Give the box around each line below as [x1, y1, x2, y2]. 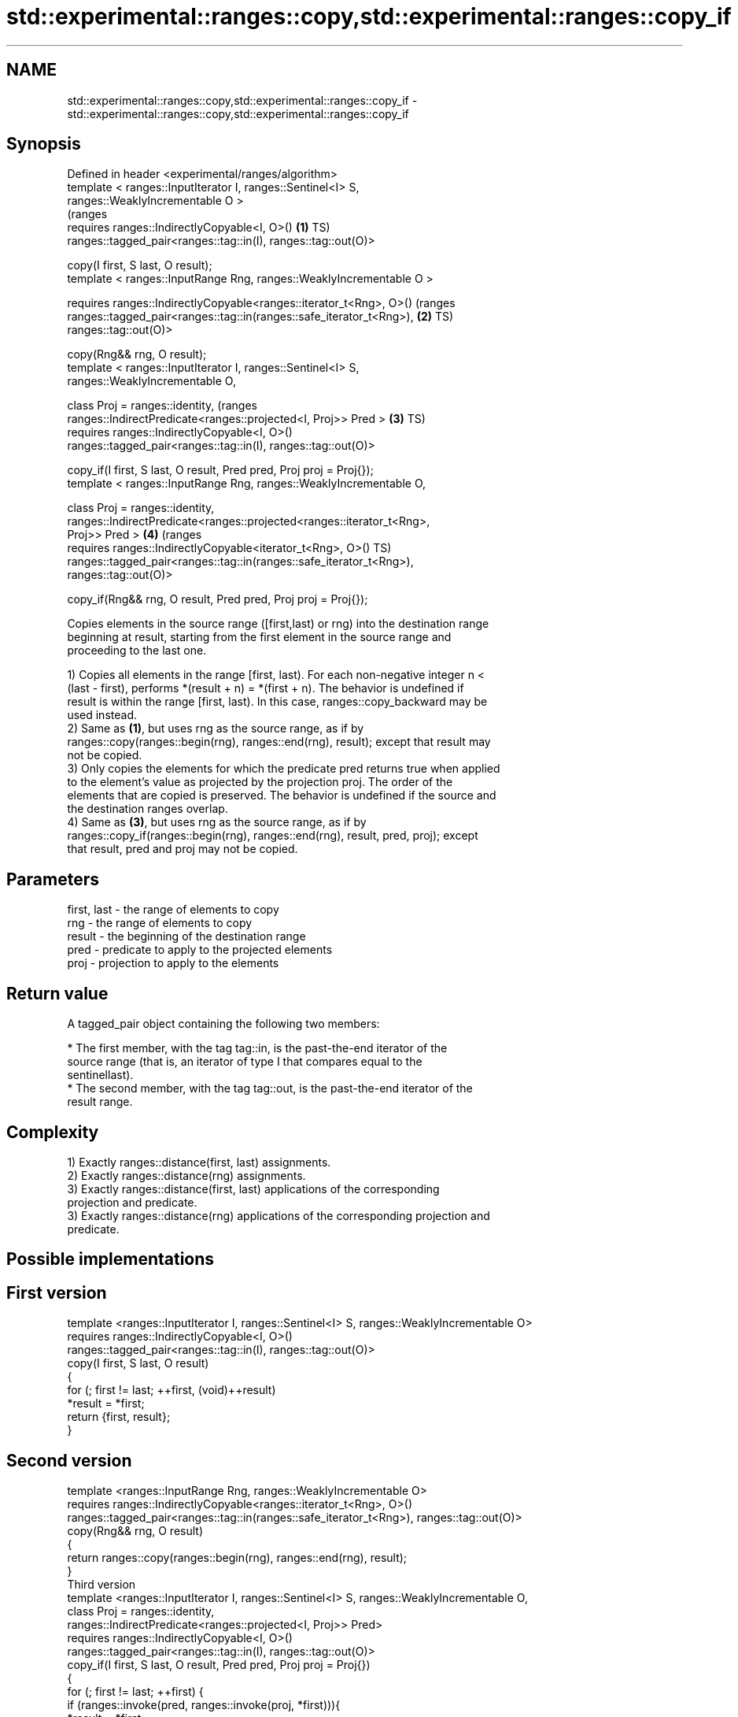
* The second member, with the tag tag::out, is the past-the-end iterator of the [67, 1081, 473, 1096]
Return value [6, 983, 109, 1003]
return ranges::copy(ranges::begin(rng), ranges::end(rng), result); [67, 1551, 408, 1565]
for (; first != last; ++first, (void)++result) [67, 1383, 276, 1397]
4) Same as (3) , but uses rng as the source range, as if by [67, 815, 367, 829]
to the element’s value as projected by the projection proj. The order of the [67, 775, 453, 789]
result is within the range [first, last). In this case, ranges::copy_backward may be [67, 695, 488, 709]
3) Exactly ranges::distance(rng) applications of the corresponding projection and [67, 1208, 490, 1222]
